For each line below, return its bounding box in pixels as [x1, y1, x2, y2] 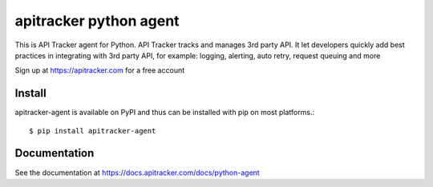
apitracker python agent [14, 12, 180, 30]
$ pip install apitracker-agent [29, 126, 156, 135]
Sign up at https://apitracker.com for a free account [14, 66, 185, 75]
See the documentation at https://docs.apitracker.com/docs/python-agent [14, 168, 260, 177]
